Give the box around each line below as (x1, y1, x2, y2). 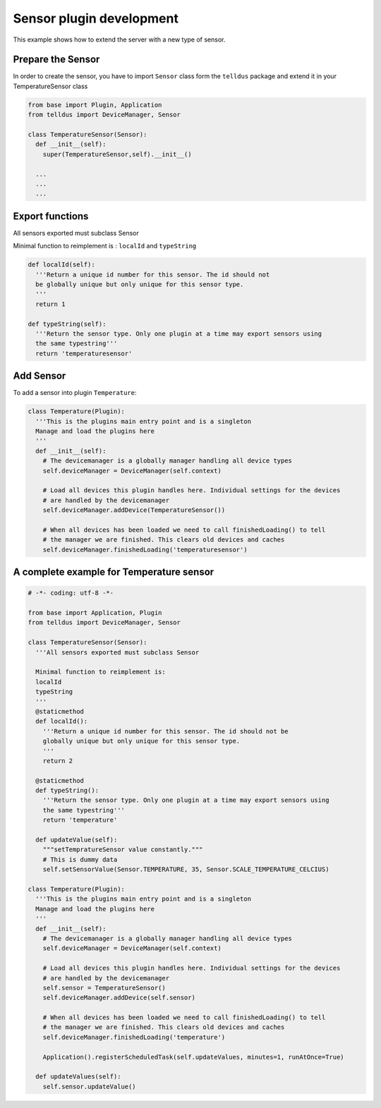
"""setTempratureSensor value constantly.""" (42, 846, 203, 853)
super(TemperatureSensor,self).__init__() (42, 150, 192, 158)
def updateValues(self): (35, 1073, 121, 1080)
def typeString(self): (28, 319, 107, 328)
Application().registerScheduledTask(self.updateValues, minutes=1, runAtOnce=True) (42, 1053, 345, 1061)
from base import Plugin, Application (28, 101, 162, 109)
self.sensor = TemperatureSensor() (42, 984, 166, 992)
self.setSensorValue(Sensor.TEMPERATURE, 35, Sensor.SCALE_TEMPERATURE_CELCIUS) (42, 865, 329, 874)
